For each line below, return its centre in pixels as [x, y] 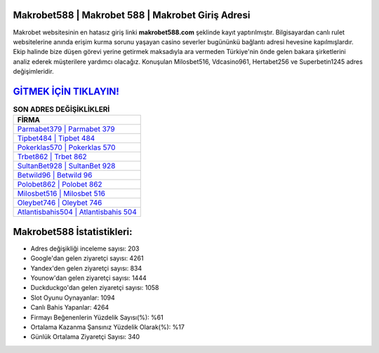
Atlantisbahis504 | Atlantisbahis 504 [77, 212]
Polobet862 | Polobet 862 [60, 185]
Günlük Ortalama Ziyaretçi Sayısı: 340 [85, 337]
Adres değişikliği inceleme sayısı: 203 [85, 248]
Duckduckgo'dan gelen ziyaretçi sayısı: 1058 [95, 288]
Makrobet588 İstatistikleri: [73, 232]
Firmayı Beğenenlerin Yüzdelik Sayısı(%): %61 [97, 317]
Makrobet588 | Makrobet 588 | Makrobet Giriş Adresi [132, 15]
